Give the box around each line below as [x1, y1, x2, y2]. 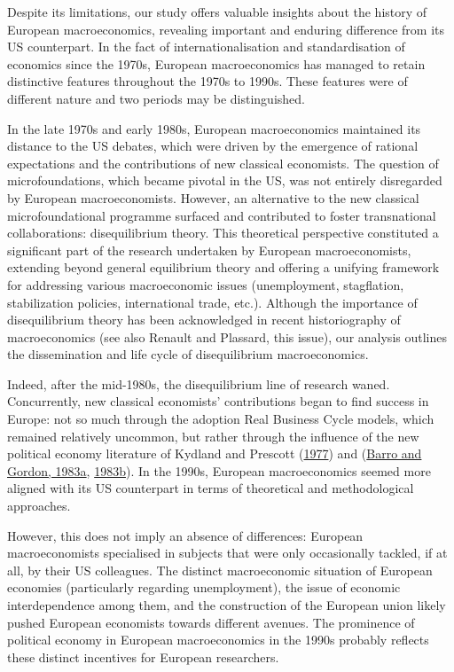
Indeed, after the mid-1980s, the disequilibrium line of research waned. [7, 374, 390, 393]
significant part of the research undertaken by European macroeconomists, [7, 240, 411, 259]
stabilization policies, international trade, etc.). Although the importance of [7, 293, 418, 311]
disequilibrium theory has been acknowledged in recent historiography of [7, 310, 401, 329]
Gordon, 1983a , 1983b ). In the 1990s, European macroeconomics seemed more [7, 461, 431, 480]
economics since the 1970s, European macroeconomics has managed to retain [7, 54, 426, 73]
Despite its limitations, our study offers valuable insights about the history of [7, 3, 427, 20]
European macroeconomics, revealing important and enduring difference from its [7, 20, 444, 38]
